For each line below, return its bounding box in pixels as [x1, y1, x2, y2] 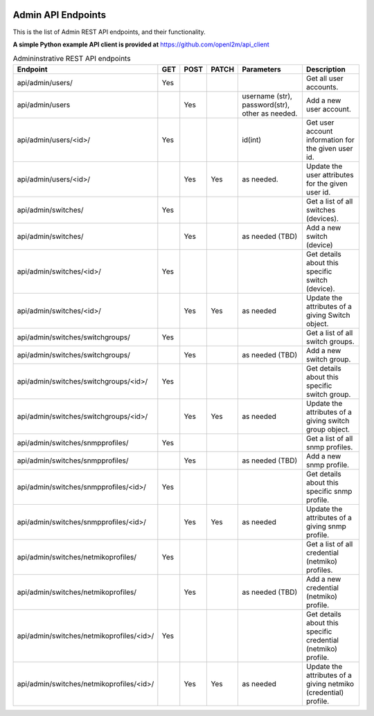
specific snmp [305, 486, 353, 496]
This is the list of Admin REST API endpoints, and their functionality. [12, 28, 206, 36]
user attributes [305, 170, 354, 179]
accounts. [305, 82, 339, 91]
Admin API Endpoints [12, 9, 107, 21]
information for [305, 135, 355, 145]
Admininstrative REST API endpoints [12, 54, 131, 64]
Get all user [305, 73, 344, 83]
